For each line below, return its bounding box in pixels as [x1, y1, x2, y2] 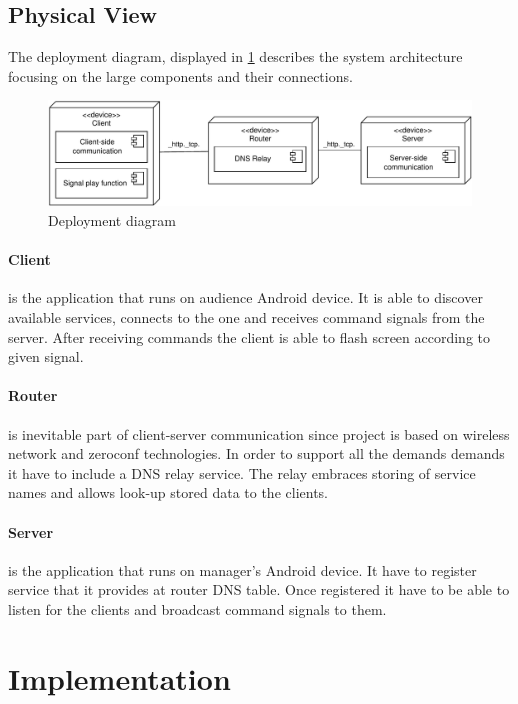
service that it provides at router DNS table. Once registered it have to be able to [8, 579, 510, 600]
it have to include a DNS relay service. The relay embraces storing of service [8, 462, 476, 483]
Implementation [8, 657, 231, 698]
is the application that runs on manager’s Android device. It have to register [8, 559, 477, 580]
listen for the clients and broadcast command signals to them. [8, 598, 387, 619]
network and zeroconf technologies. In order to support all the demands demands [8, 443, 505, 464]
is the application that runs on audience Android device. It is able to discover [8, 287, 483, 308]
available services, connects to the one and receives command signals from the [8, 306, 485, 327]
